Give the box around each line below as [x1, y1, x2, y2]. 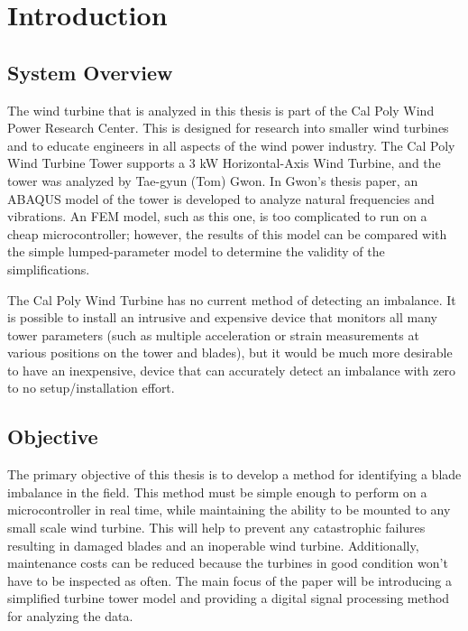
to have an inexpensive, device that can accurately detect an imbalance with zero [7, 360, 456, 379]
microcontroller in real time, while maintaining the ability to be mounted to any [7, 500, 451, 519]
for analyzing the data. [7, 607, 133, 626]
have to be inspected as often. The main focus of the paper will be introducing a [7, 571, 453, 589]
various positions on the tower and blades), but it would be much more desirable [7, 343, 453, 362]
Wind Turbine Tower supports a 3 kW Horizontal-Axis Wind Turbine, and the [7, 153, 441, 172]
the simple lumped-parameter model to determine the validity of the [7, 242, 385, 261]
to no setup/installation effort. [7, 378, 175, 397]
